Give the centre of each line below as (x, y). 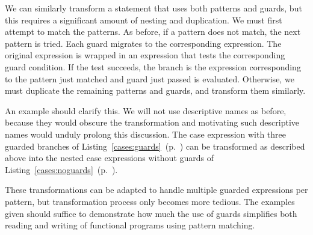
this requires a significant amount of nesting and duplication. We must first (144, 20)
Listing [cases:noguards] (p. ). (61, 169)
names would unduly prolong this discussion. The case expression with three (146, 134)
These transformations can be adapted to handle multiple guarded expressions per (156, 190)
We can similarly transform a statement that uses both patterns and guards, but (153, 8)
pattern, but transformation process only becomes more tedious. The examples (150, 201)
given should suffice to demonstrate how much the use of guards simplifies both (151, 213)
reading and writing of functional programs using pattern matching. (130, 225)
